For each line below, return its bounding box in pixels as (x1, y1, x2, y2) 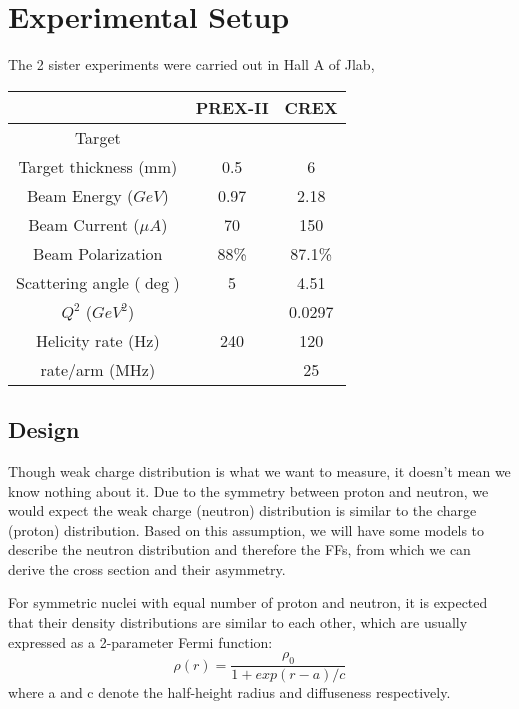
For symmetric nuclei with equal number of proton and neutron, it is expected (8, 592, 488, 613)
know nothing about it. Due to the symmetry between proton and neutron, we (8, 480, 489, 501)
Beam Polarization (33, 241, 163, 265)
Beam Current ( (28, 212, 140, 236)
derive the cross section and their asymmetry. (8, 558, 286, 579)
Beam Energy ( (26, 183, 134, 207)
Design (8, 414, 80, 445)
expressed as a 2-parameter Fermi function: (8, 631, 273, 652)
